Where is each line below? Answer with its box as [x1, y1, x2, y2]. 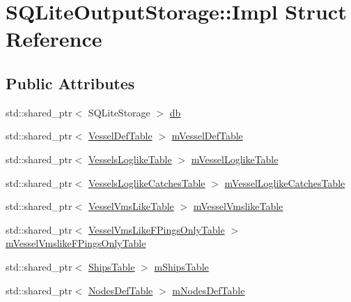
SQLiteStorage [88, 105, 150, 119]
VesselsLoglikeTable [88, 151, 172, 166]
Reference [6, 24, 102, 53]
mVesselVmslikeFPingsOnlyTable [6, 236, 146, 250]
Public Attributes [6, 72, 135, 93]
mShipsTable [154, 259, 209, 273]
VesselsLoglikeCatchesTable [88, 175, 205, 190]
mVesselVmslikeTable [193, 199, 283, 213]
